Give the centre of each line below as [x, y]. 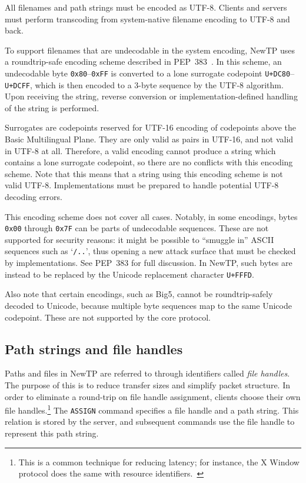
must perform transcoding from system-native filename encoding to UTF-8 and [147, 19]
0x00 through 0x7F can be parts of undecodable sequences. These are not [137, 228]
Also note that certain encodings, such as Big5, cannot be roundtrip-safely [139, 294]
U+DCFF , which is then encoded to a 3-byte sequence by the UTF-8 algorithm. [144, 84]
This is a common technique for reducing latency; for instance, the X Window [159, 462]
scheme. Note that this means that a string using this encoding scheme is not [144, 173]
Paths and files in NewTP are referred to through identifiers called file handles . [147, 373]
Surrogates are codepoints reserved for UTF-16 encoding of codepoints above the [151, 127]
